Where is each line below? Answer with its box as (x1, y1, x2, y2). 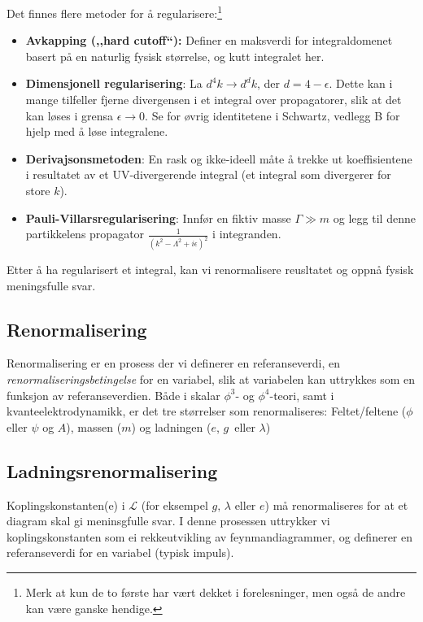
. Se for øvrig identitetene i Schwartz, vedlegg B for (145, 107, 400, 124)
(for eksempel (141, 496, 208, 513)
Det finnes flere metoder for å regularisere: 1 (7, 2, 223, 21)
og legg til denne (333, 209, 416, 226)
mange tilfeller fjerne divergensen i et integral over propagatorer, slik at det (25, 91, 402, 108)
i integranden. (212, 225, 281, 242)
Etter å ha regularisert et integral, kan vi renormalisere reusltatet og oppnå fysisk (7, 261, 414, 278)
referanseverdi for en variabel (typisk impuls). (7, 544, 234, 561)
